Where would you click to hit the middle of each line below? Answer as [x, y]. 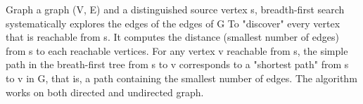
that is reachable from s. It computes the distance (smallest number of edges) [172, 37]
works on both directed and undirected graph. [105, 92]
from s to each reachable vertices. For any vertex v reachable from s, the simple [177, 50]
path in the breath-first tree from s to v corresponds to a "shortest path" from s [177, 64]
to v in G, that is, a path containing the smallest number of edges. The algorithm [181, 78]
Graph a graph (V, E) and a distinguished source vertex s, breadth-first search [175, 9]
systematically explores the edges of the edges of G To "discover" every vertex [173, 23]
